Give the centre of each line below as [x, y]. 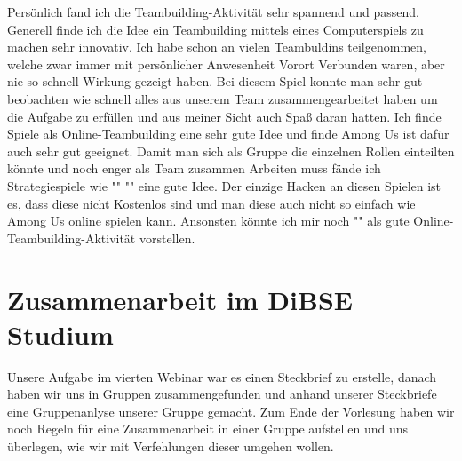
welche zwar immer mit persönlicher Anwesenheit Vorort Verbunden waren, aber [226, 64]
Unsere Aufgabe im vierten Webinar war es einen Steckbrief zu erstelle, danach [222, 376]
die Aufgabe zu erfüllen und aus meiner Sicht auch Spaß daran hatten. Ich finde [224, 116]
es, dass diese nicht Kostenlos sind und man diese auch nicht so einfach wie [211, 203]
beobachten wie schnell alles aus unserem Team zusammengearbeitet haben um [223, 98]
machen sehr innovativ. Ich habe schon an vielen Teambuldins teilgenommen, [217, 47]
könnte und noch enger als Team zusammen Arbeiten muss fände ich [194, 168]
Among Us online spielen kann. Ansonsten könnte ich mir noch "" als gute [208, 221]
